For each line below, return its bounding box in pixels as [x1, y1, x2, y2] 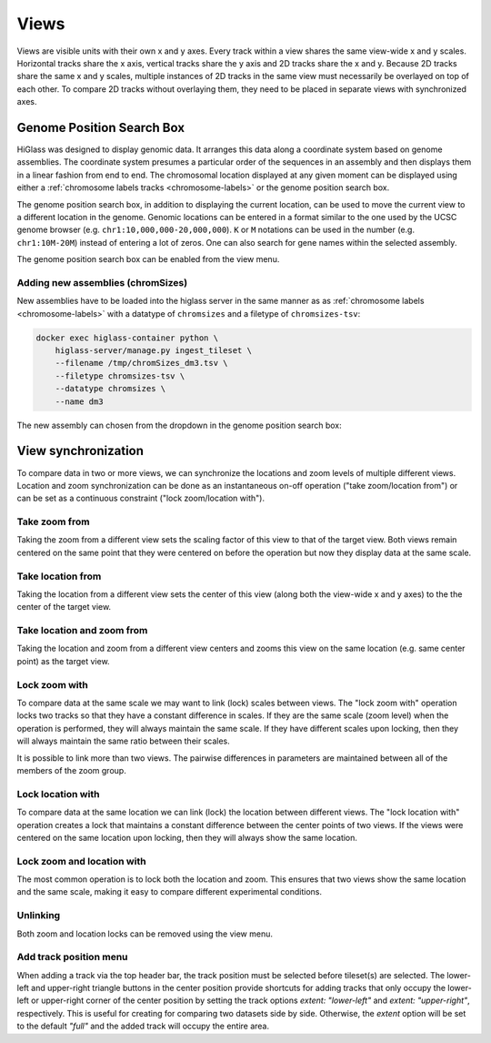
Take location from [16, 570, 102, 582]
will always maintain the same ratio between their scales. [16, 735, 231, 746]
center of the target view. [16, 602, 112, 613]
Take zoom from [16, 515, 90, 528]
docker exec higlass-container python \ [35, 332, 218, 343]
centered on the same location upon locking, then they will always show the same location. [16, 832, 358, 843]
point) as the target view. [16, 655, 110, 666]
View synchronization [16, 443, 145, 459]
